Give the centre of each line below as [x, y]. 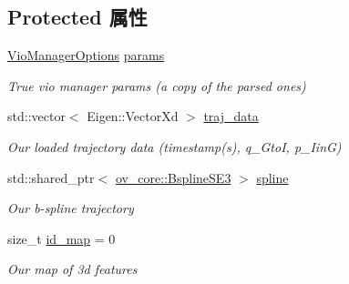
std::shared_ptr [51, 177]
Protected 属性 [77, 17]
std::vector [36, 116]
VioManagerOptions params [86, 55]
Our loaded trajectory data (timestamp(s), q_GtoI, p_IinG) [174, 146]
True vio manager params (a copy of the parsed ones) [157, 85]
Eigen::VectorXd [133, 116]
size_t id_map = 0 [62, 238]
